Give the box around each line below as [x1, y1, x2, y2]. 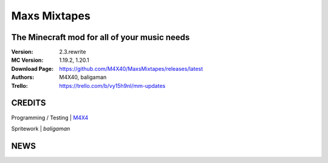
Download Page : [11, 65, 54, 72]
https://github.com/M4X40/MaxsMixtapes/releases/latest [59, 65, 203, 72]
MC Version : [11, 56, 44, 64]
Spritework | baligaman [11, 125, 70, 132]
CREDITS [11, 98, 46, 108]
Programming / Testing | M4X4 [11, 114, 89, 121]
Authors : [11, 73, 35, 81]
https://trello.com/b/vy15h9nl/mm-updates [59, 82, 166, 89]
